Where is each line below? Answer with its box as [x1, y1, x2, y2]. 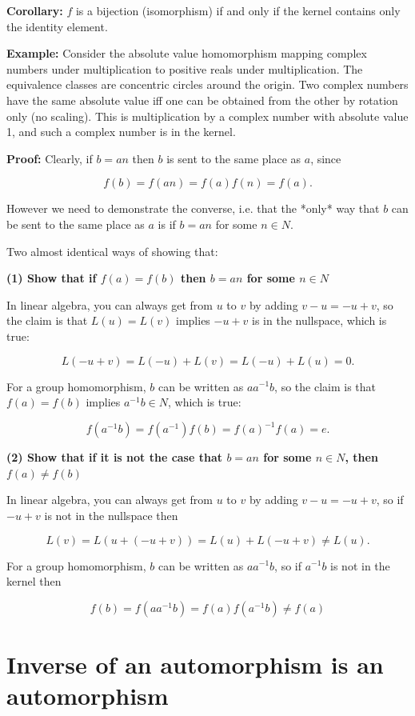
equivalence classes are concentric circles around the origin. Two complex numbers [6, 76, 409, 93]
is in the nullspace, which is [252, 312, 387, 329]
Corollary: [6, 2, 63, 18]
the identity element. [6, 18, 108, 34]
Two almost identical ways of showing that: [6, 242, 218, 259]
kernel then [6, 573, 62, 590]
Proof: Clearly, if [6, 150, 93, 166]
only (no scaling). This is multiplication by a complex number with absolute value [6, 107, 409, 124]
